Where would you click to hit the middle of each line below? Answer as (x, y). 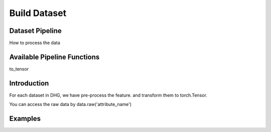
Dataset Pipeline (36, 31)
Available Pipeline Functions (54, 57)
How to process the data (35, 43)
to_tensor (19, 69)
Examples (25, 119)
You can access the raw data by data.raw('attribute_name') (71, 104)
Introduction (29, 83)
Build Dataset (38, 13)
